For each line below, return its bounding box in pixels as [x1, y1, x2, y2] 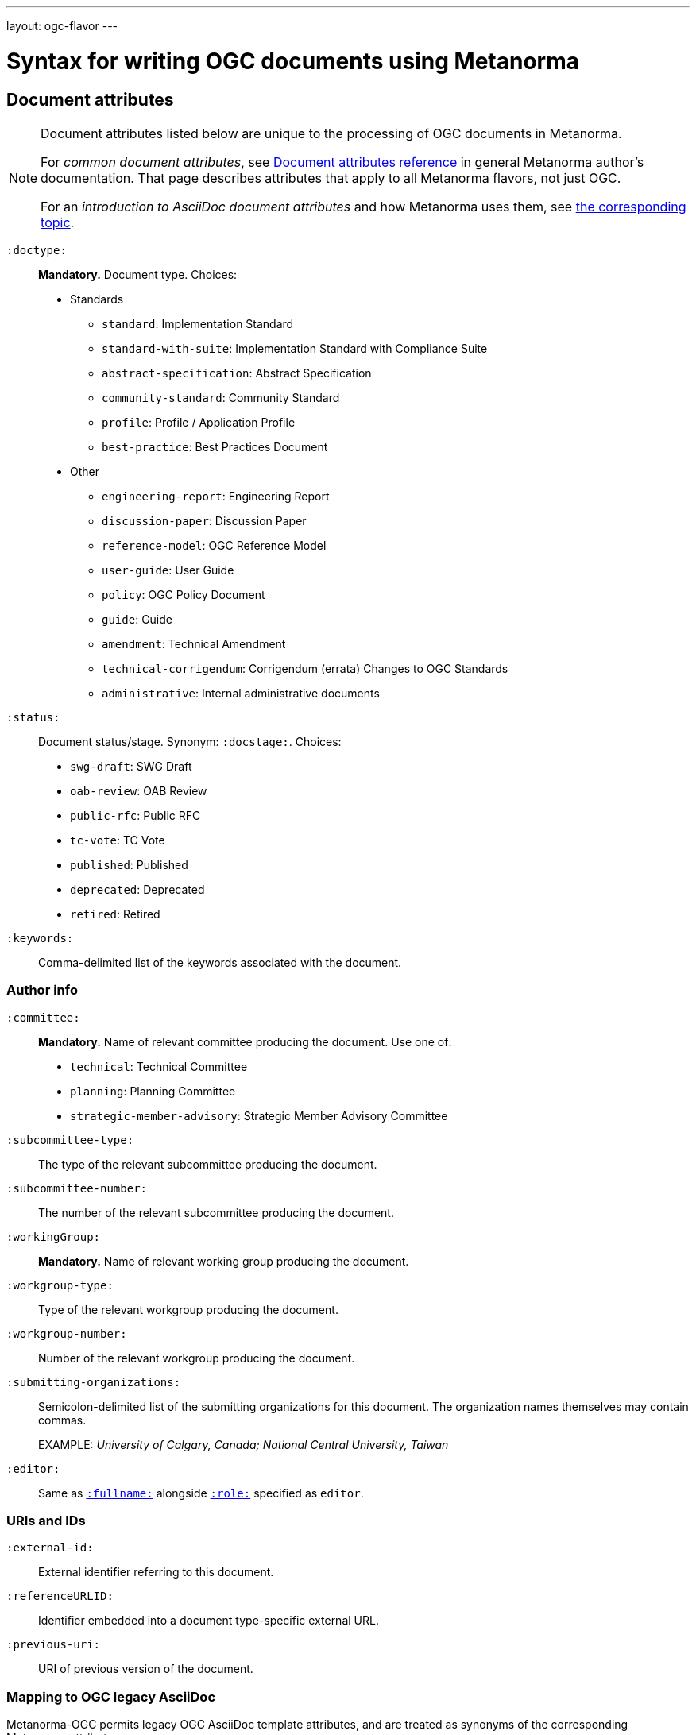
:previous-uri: [6, 1638, 101, 1652]
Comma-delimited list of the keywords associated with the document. [38, 955, 402, 969]
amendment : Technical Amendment [102, 636, 286, 651]
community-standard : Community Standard [102, 390, 340, 404]
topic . [41, 214, 75, 230]
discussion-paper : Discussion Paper [102, 513, 307, 527]
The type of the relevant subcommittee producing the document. [38, 1157, 377, 1171]
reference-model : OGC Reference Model [102, 538, 327, 552]
